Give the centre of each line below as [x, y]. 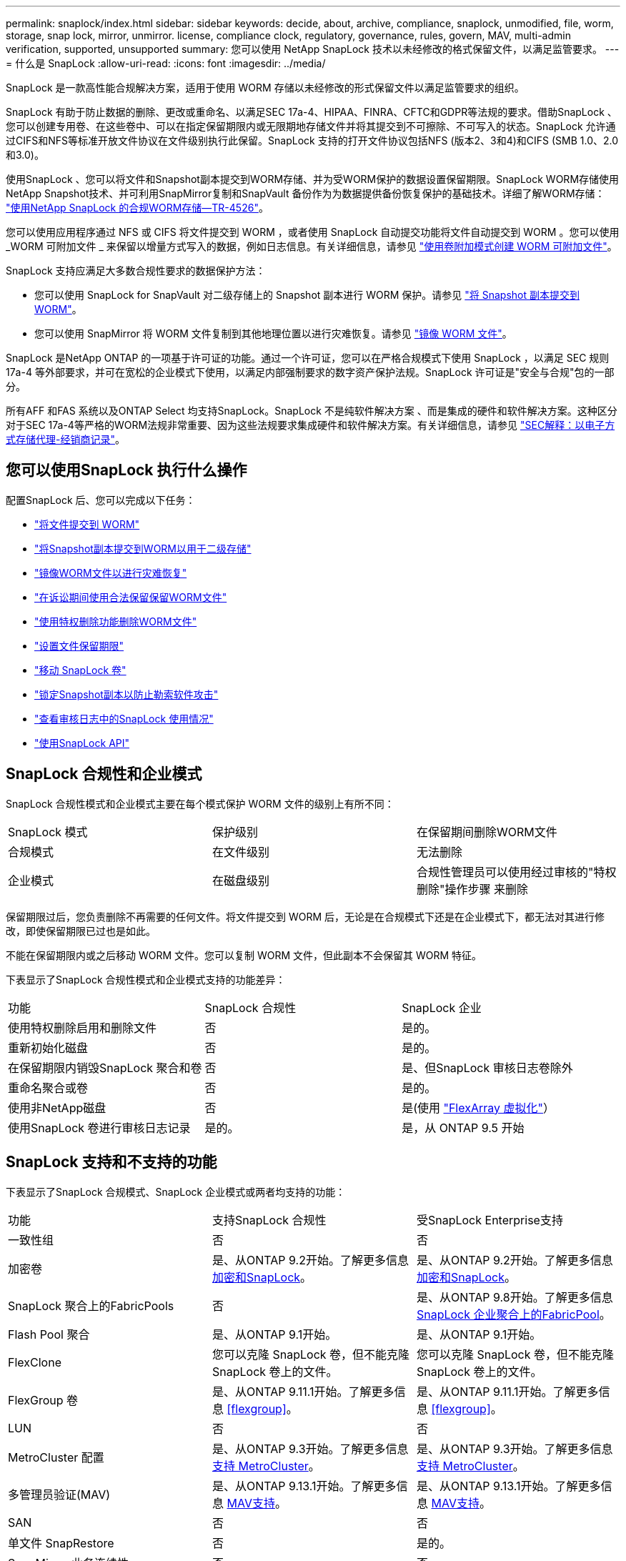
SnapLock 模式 [48, 832]
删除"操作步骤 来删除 [472, 889]
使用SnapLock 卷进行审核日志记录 [99, 1128]
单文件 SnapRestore [61, 1543]
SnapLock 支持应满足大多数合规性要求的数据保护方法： [136, 271]
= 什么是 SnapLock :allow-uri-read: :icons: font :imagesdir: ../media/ [166, 63]
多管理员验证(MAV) [59, 1494]
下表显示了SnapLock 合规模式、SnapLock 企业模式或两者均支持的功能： [176, 1191]
